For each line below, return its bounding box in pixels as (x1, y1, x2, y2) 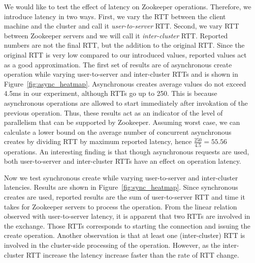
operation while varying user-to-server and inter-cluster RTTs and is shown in (4, 69, 238, 79)
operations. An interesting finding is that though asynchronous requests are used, (4, 146, 249, 156)
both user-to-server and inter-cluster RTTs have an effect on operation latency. (4, 156, 241, 166)
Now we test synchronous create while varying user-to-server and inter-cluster (4, 172, 238, 182)
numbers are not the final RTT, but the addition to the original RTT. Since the (4, 40, 245, 50)
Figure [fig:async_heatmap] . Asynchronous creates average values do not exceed (4, 78, 246, 88)
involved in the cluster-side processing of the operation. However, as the (4, 239, 221, 250)
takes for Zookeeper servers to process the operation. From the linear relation (4, 201, 237, 211)
